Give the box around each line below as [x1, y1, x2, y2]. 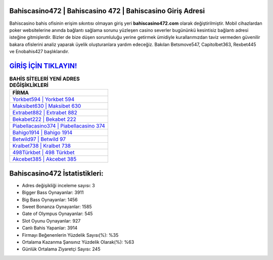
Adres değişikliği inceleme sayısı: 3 [22, 182, 96, 188]
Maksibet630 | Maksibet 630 [12, 103, 81, 110]
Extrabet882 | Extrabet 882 [12, 109, 78, 116]
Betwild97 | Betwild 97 [12, 136, 66, 143]
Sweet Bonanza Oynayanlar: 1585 [22, 204, 92, 210]
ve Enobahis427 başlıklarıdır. [9, 49, 69, 55]
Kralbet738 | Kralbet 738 [12, 142, 71, 149]
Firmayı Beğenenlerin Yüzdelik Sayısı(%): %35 [22, 232, 119, 238]
